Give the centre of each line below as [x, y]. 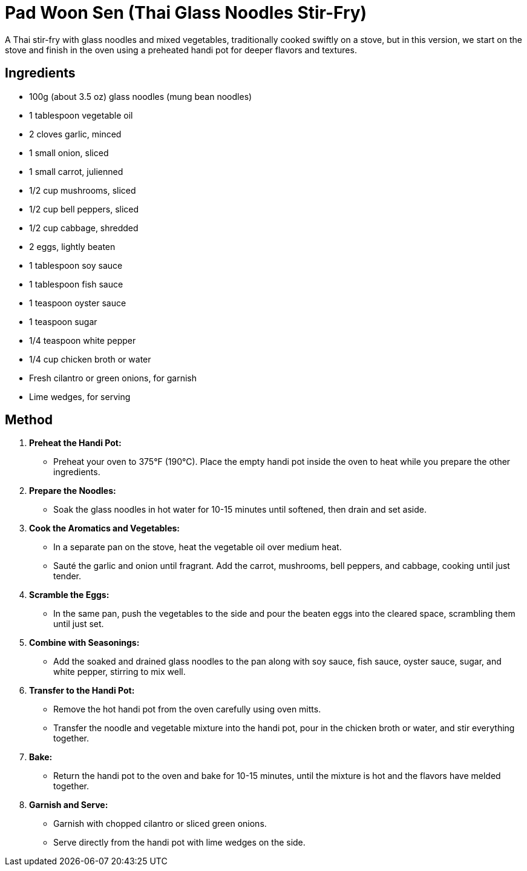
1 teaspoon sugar [63, 321]
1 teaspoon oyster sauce [78, 303]
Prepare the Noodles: [73, 491]
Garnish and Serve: [69, 805]
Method [29, 420]
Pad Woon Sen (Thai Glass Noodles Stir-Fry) [186, 13]
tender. [67, 576]
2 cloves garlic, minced [75, 134]
